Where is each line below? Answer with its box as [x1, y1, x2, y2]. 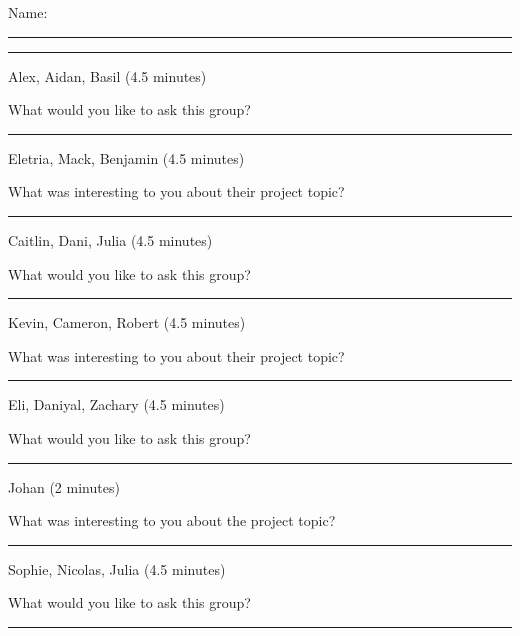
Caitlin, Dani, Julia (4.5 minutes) [8, 229, 213, 250]
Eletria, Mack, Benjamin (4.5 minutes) [8, 147, 245, 168]
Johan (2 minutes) [8, 476, 120, 497]
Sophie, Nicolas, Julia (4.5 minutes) [8, 558, 226, 579]
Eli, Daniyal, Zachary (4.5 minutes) [8, 394, 225, 415]
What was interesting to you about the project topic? [8, 510, 336, 531]
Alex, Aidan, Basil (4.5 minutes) [8, 65, 207, 86]
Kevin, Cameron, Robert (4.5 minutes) [8, 312, 246, 333]
